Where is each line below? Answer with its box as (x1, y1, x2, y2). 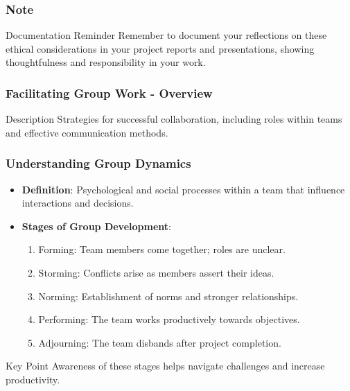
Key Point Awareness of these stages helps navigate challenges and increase (6, 358, 325, 373)
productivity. (6, 372, 60, 386)
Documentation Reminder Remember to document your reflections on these (6, 28, 327, 42)
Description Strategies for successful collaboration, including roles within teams (6, 112, 342, 126)
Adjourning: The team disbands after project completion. (38, 335, 281, 349)
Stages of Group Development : (21, 218, 171, 233)
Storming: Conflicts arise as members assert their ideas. (38, 266, 274, 279)
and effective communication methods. (6, 125, 168, 139)
